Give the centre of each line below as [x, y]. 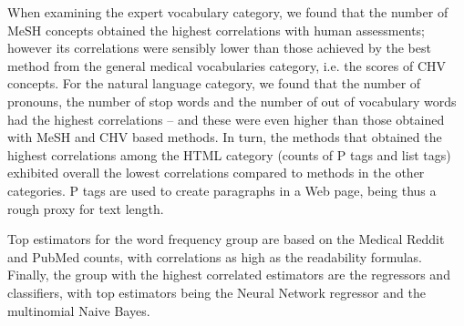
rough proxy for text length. [86, 208]
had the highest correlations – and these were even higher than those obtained [226, 119]
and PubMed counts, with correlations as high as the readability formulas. [215, 256]
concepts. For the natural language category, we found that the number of [214, 83]
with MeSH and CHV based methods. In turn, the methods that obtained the [225, 137]
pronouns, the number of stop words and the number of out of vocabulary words [232, 101]
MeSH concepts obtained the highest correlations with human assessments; [216, 30]
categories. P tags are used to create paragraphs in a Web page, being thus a [222, 190]
